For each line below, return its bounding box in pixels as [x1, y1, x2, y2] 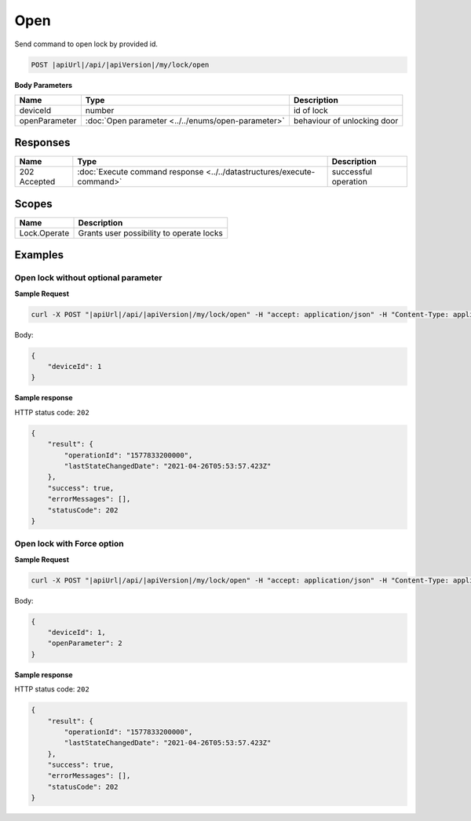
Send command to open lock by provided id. [14, 39, 159, 49]
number [85, 104, 115, 115]
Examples [14, 248, 64, 262]
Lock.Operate [19, 228, 70, 239]
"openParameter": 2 [47, 639, 123, 648]
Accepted [19, 177, 56, 188]
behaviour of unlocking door [293, 115, 399, 126]
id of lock [293, 104, 329, 115]
